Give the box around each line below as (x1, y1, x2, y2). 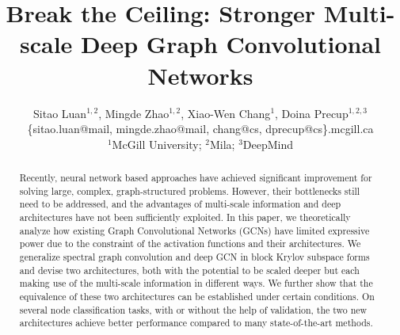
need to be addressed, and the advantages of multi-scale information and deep (19, 197, 341, 211)
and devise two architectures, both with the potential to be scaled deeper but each (19, 263, 360, 276)
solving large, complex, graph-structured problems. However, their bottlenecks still (19, 184, 360, 197)
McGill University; (112, 135, 202, 152)
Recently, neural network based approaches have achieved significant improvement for (19, 171, 372, 185)
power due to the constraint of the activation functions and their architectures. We (19, 237, 361, 250)
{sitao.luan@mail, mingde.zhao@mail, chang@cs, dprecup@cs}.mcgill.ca (27, 120, 374, 137)
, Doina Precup (275, 105, 349, 121)
